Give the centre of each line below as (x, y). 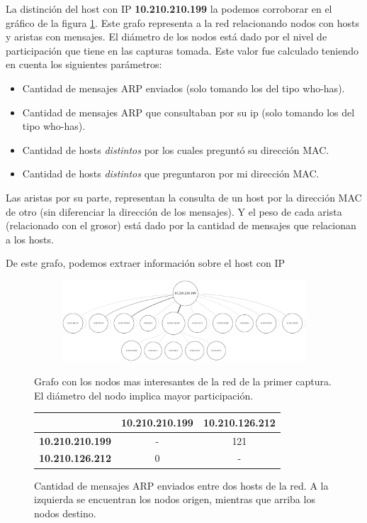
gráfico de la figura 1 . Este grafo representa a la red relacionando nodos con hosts (183, 22)
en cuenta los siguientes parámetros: (84, 64)
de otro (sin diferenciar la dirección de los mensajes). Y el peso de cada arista (174, 211)
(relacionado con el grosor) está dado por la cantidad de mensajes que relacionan (181, 225)
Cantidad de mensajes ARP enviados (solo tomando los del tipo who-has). (183, 88)
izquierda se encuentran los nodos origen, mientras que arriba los (175, 499)
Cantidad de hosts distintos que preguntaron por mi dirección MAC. (171, 174)
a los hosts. (30, 239)
